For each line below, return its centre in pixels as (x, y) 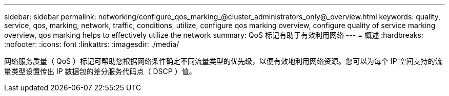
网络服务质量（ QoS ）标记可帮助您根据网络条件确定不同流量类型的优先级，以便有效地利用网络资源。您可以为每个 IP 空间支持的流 (223, 61)
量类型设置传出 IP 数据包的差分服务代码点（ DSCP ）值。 (100, 71)
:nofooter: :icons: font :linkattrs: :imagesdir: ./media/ (92, 44)
